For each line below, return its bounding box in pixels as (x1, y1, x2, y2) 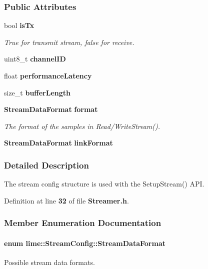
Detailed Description (4, 158, 89, 171)
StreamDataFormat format (4, 104, 98, 114)
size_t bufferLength (4, 87, 71, 97)
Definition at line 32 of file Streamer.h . (4, 195, 129, 205)
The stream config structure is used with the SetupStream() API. (4, 178, 204, 189)
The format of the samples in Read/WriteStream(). (4, 120, 160, 131)
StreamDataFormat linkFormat (4, 137, 113, 148)
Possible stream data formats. (4, 257, 95, 267)
